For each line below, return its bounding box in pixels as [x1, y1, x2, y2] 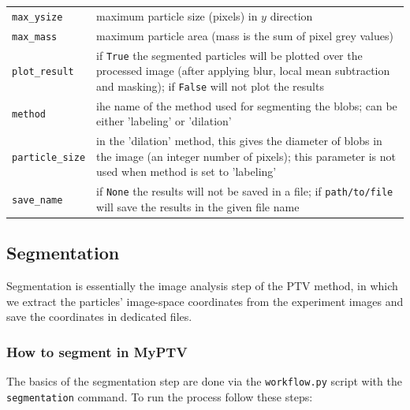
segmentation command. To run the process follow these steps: [6, 388, 313, 404]
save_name [12, 194, 63, 206]
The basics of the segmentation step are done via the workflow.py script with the [6, 373, 402, 389]
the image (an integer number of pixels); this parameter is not [96, 147, 397, 164]
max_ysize [12, 11, 63, 23]
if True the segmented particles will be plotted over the [96, 47, 363, 63]
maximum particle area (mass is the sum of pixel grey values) [96, 27, 393, 43]
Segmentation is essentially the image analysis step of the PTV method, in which [6, 278, 398, 294]
